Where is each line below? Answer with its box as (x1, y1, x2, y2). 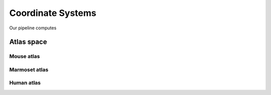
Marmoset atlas (9, 66, 49, 73)
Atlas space (9, 38, 47, 46)
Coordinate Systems (9, 7, 96, 18)
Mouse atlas (9, 53, 40, 60)
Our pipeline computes (9, 25, 57, 31)
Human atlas (9, 80, 41, 87)
